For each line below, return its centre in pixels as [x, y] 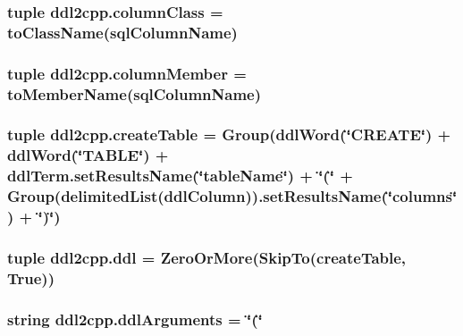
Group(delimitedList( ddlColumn [126, 196]
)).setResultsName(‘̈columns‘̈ [351, 196]
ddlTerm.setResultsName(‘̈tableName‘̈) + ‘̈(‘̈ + [180, 176]
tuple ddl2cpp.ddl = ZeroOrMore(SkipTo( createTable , [207, 257]
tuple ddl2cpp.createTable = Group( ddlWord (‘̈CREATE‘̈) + [229, 134]
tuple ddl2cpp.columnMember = [127, 73]
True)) [31, 277]
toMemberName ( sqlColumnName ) [135, 93]
